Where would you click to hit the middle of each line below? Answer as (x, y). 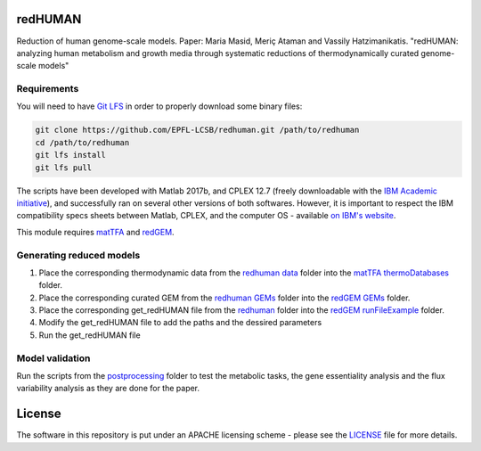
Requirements (48, 89)
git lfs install (71, 155)
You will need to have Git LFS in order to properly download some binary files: (159, 106)
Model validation (53, 358)
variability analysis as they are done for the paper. (108, 389)
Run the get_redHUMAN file (90, 335)
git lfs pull (64, 168)
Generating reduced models (78, 255)
